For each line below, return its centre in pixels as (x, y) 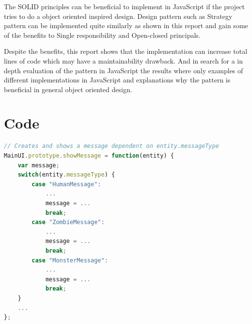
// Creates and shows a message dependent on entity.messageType (111, 146)
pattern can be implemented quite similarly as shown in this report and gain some (126, 25)
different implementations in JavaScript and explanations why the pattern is (117, 80)
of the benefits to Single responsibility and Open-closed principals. (102, 35)
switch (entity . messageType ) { (66, 175)
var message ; (39, 165)
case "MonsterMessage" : (70, 260)
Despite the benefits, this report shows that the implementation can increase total (126, 51)
